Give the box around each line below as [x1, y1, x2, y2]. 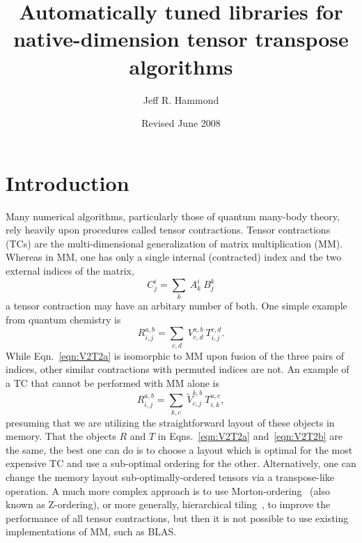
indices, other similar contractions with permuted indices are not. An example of [6, 362, 349, 376]
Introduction [6, 168, 129, 197]
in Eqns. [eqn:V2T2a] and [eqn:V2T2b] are [157, 429, 343, 443]
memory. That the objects [6, 429, 116, 443]
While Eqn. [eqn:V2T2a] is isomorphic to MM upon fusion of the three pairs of [6, 348, 345, 362]
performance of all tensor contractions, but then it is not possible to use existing [6, 510, 349, 525]
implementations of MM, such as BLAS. [6, 524, 177, 539]
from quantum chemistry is [6, 312, 121, 327]
